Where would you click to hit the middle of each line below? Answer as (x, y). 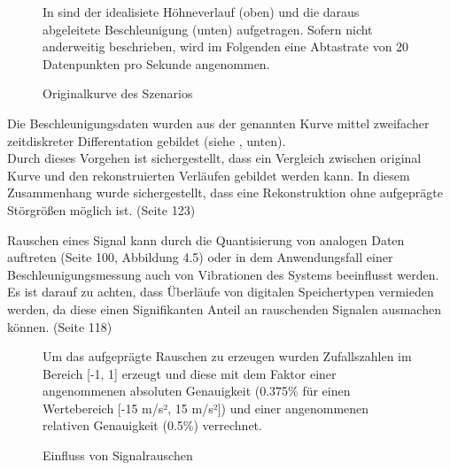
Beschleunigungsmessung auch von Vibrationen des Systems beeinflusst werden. (223, 274)
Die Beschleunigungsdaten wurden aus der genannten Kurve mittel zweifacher (218, 123)
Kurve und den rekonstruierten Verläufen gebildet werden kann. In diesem (209, 175)
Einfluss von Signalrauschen (118, 455)
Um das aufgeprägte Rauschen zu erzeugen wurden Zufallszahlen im (227, 356)
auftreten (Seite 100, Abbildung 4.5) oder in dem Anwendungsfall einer (200, 257)
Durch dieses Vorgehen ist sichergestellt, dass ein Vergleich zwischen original (214, 158)
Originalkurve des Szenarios (118, 93)
